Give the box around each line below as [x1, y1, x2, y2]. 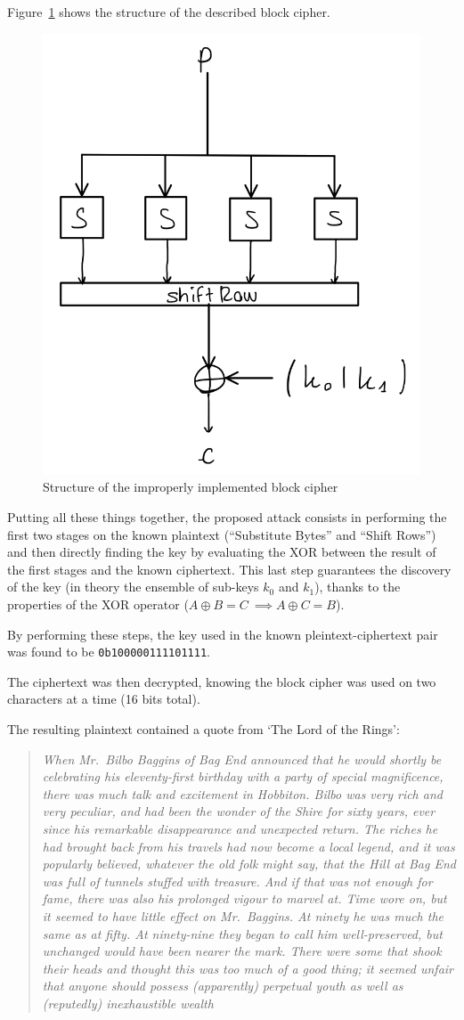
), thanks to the [314, 577, 401, 596]
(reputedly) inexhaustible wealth [42, 993, 214, 1012]
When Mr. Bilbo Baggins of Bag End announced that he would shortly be [42, 749, 442, 768]
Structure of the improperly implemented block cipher [43, 477, 338, 496]
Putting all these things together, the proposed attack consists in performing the [7, 508, 447, 526]
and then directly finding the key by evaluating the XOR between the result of [7, 543, 436, 561]
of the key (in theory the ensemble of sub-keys [7, 577, 259, 596]
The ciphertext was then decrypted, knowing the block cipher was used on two [7, 672, 436, 690]
